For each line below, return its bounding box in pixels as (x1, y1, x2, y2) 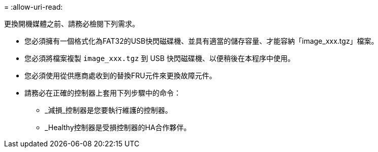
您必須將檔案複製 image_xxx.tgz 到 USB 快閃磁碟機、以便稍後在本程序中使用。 (24, 54, 295, 63)
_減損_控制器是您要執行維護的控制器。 (45, 106, 172, 114)
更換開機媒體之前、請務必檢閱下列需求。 (4, 19, 139, 28)
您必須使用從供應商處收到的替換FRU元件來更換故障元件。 (24, 71, 216, 80)
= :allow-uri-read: (4, 3, 63, 11)
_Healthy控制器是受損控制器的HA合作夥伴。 (45, 123, 191, 132)
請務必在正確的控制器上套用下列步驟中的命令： (24, 88, 181, 97)
